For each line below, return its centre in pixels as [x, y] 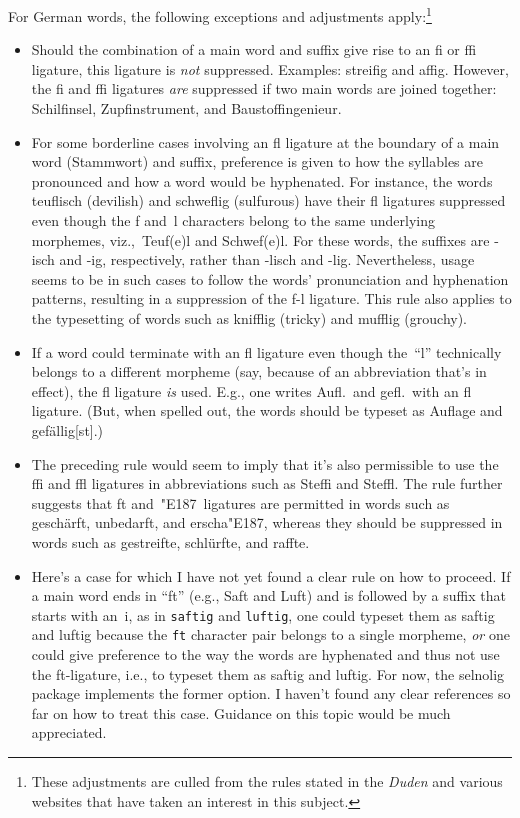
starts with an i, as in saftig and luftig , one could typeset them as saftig [263, 614]
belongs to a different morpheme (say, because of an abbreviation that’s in [259, 371]
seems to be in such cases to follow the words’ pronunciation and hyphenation [270, 278]
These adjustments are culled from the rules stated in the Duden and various [267, 780]
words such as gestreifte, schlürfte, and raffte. [170, 541]
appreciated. [69, 732]
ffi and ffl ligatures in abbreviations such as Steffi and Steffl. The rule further [267, 483]
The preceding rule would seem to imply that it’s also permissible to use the [265, 463]
